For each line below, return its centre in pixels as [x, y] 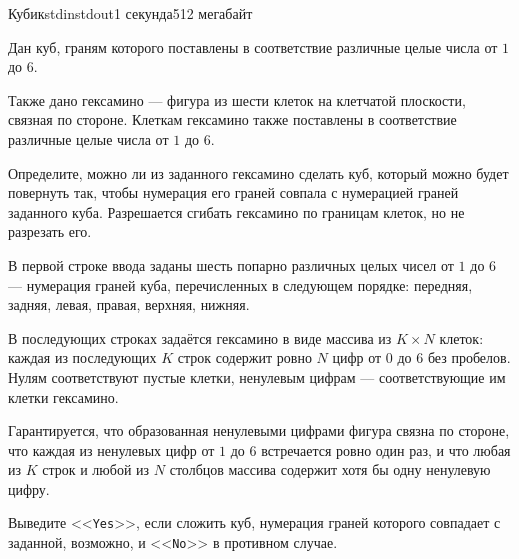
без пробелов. [469, 357]
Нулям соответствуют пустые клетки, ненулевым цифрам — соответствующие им [257, 376]
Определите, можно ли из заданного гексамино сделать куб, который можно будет [258, 172]
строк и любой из [96, 469]
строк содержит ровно [244, 357]
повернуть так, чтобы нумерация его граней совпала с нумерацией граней [233, 192]
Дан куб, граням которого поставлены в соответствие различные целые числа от [253, 46]
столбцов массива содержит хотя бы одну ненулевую [330, 469]
